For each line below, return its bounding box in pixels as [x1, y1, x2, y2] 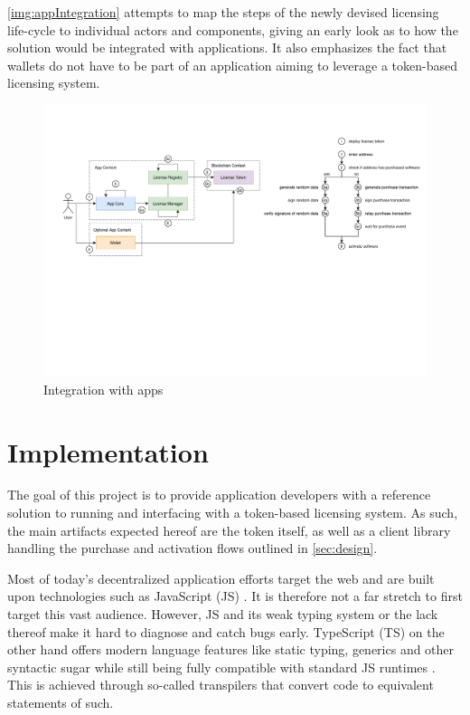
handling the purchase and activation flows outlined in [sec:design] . [7, 539, 378, 558]
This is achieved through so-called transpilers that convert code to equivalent [7, 675, 434, 694]
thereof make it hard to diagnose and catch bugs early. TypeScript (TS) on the [7, 622, 445, 641]
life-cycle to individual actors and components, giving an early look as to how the [7, 20, 458, 39]
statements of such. [7, 693, 114, 711]
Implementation [7, 433, 209, 470]
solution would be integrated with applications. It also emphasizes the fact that [7, 38, 447, 57]
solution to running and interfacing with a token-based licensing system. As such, [7, 503, 458, 522]
